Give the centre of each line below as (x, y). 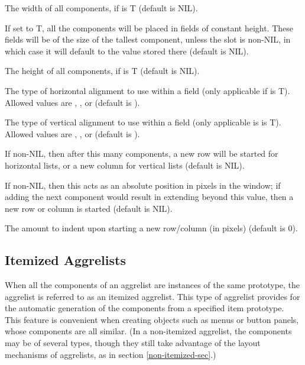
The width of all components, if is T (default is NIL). (101, 8)
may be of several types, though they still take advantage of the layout (133, 343)
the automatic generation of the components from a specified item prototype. (145, 308)
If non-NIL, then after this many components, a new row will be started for (142, 154)
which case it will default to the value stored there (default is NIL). (127, 51)
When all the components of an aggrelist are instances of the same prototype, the (152, 285)
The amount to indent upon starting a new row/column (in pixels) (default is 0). (151, 228)
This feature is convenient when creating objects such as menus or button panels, (152, 319)
